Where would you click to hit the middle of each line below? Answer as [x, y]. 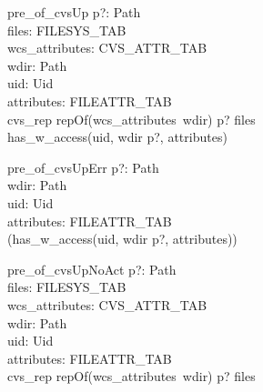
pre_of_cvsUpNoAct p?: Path [92, 269]
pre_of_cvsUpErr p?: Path [83, 167]
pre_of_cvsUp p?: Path [74, 12]
